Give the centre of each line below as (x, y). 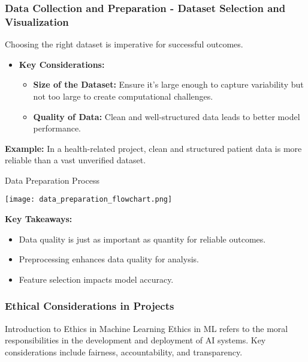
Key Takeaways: (39, 219)
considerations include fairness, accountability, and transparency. (124, 351)
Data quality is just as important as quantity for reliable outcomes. (142, 239)
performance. (57, 128)
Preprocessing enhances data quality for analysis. (109, 259)
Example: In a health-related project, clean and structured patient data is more (153, 148)
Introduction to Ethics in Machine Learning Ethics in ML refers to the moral (147, 328)
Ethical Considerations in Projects (90, 306)
